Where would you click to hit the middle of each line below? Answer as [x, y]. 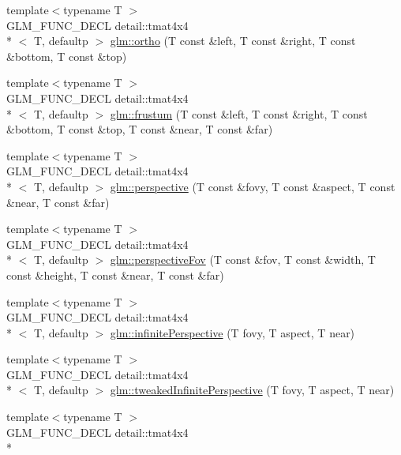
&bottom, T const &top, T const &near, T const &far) [140, 129]
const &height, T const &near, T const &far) [115, 275]
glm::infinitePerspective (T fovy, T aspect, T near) [232, 332]
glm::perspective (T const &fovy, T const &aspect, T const [253, 186]
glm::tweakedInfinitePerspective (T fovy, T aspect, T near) [252, 390]
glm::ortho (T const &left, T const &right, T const [233, 41]
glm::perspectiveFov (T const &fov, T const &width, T [243, 259]
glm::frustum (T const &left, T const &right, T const [239, 113]
